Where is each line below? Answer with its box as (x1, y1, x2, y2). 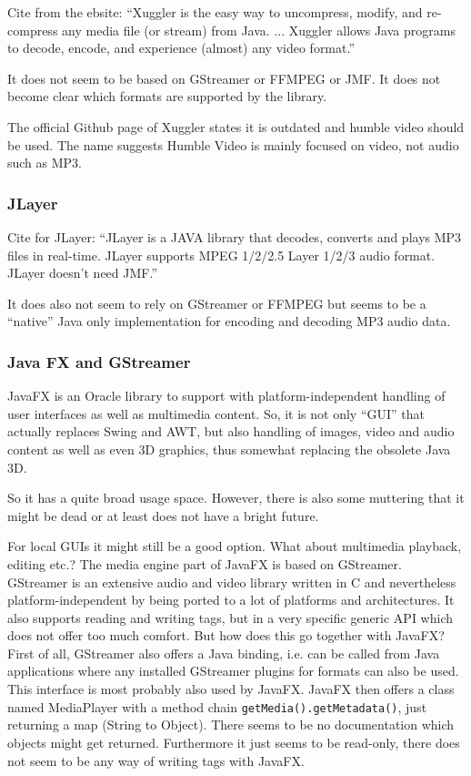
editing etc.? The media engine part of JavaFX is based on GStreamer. (7, 554, 402, 573)
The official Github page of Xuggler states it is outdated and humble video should (7, 117, 465, 136)
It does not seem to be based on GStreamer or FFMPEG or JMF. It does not (7, 68, 441, 87)
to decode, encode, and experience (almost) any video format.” (7, 38, 356, 57)
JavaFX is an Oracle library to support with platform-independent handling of (7, 386, 446, 405)
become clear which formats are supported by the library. (7, 87, 327, 106)
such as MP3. (7, 153, 83, 172)
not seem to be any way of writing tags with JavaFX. (7, 750, 305, 770)
